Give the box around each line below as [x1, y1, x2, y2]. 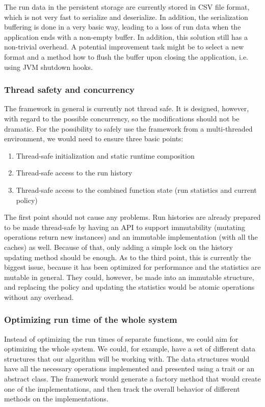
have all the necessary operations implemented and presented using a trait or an [4, 363, 254, 374]
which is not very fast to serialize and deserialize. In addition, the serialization [4, 11, 248, 22]
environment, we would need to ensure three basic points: [4, 133, 183, 144]
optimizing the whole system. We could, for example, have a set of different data [4, 343, 255, 354]
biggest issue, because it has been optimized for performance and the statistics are [4, 262, 261, 272]
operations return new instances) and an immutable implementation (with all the [4, 232, 258, 242]
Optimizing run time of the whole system [4, 313, 177, 326]
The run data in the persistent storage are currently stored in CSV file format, [4, 2, 250, 12]
